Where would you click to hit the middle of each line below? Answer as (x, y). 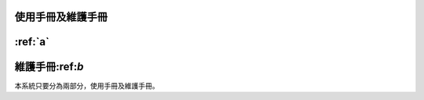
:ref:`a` (32, 42)
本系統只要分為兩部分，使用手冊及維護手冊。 (87, 85)
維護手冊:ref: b (49, 67)
